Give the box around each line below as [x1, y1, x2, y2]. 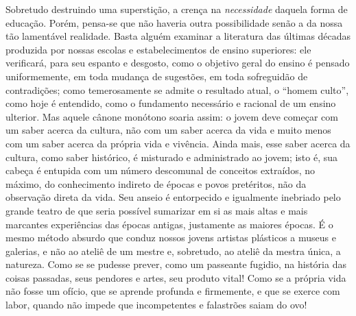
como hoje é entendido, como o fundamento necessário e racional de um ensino [5, 96, 336, 110]
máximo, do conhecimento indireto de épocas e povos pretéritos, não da [5, 176, 307, 191]
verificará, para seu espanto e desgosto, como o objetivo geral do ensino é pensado [5, 56, 350, 70]
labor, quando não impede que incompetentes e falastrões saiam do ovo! [5, 297, 307, 312]
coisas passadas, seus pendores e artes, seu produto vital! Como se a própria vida [5, 270, 346, 284]
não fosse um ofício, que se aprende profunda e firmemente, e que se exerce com [5, 284, 340, 298]
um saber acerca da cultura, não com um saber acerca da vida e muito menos [5, 123, 331, 137]
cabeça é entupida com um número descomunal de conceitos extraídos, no [5, 163, 315, 178]
